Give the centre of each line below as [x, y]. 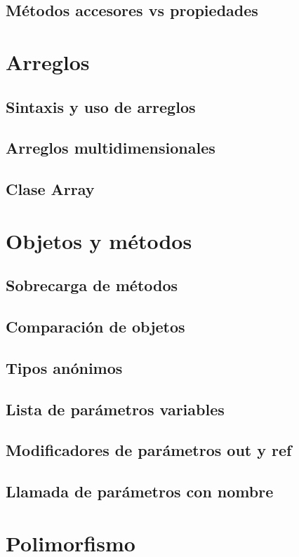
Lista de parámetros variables [115, 409]
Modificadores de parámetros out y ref [149, 450]
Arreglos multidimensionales [111, 148]
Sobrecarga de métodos [92, 285]
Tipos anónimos [64, 367]
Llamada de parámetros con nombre [140, 491]
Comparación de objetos [95, 327]
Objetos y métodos [99, 240]
